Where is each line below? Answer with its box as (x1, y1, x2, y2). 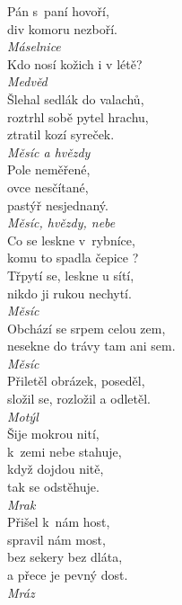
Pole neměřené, (7, 160, 91, 179)
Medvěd (7, 72, 48, 91)
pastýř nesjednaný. (7, 195, 108, 214)
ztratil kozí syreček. (7, 125, 115, 144)
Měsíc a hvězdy (7, 142, 91, 161)
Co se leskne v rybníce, (7, 230, 135, 249)
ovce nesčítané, (7, 177, 89, 196)
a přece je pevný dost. (7, 565, 128, 583)
